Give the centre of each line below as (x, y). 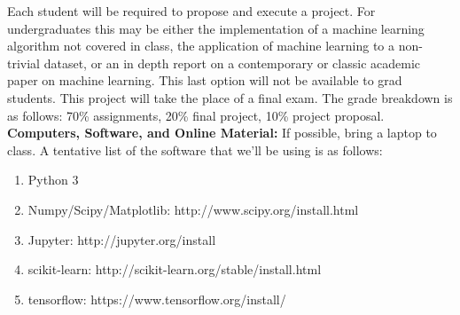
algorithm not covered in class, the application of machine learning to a (201, 46)
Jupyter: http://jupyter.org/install (122, 239)
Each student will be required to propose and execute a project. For (191, 11)
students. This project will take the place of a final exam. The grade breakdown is (230, 97)
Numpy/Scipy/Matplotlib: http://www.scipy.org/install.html (193, 209)
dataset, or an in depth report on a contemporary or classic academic (232, 63)
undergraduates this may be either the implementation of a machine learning (216, 28)
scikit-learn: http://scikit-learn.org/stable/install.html (175, 269)
